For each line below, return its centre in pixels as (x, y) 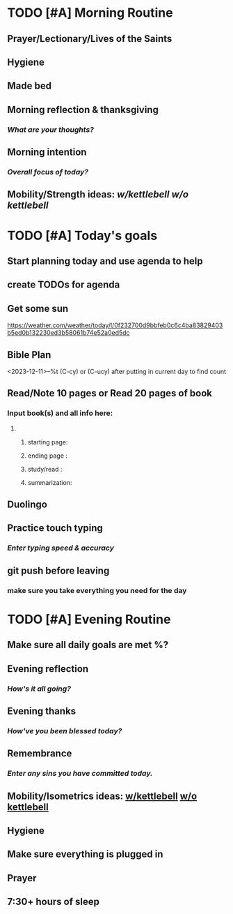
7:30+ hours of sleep (53, 902)
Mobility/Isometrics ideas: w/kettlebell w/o (102, 796)
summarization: (50, 482)
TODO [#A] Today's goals (82, 235)
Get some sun (38, 308)
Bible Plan (29, 355)
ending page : (48, 456)
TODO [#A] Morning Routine (90, 13)
